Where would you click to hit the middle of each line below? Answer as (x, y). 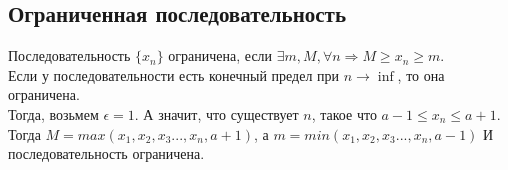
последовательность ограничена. (106, 153)
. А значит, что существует (216, 113)
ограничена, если (220, 55)
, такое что (344, 113)
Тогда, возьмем (53, 113)
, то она (421, 74)
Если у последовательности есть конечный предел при (174, 74)
